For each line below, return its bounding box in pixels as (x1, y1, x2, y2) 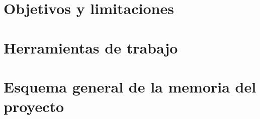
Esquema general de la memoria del (4, 76, 256, 96)
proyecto (4, 96, 64, 116)
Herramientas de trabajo (4, 37, 178, 57)
